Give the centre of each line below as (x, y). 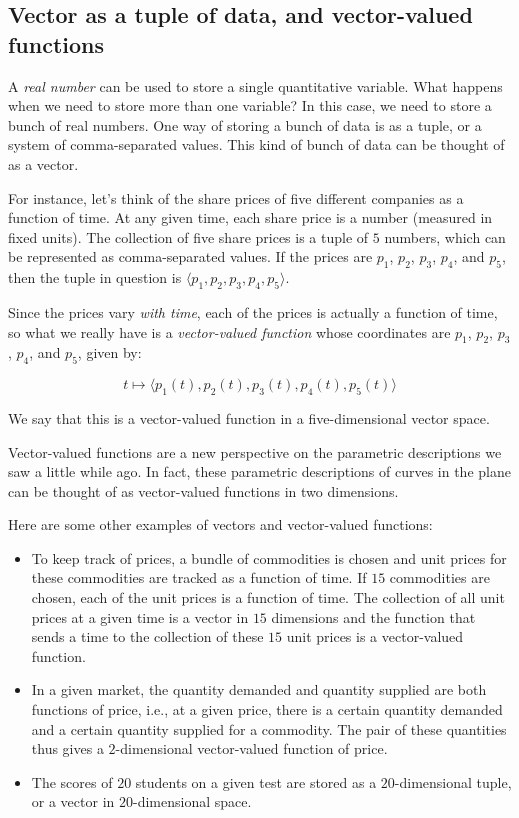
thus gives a (67, 748)
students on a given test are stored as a (256, 781)
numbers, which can (445, 236)
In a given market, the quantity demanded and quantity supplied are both (259, 689)
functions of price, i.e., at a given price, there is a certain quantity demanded (267, 709)
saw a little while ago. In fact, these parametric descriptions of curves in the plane (259, 471)
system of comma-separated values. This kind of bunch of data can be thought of (256, 144)
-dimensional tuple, (453, 781)
